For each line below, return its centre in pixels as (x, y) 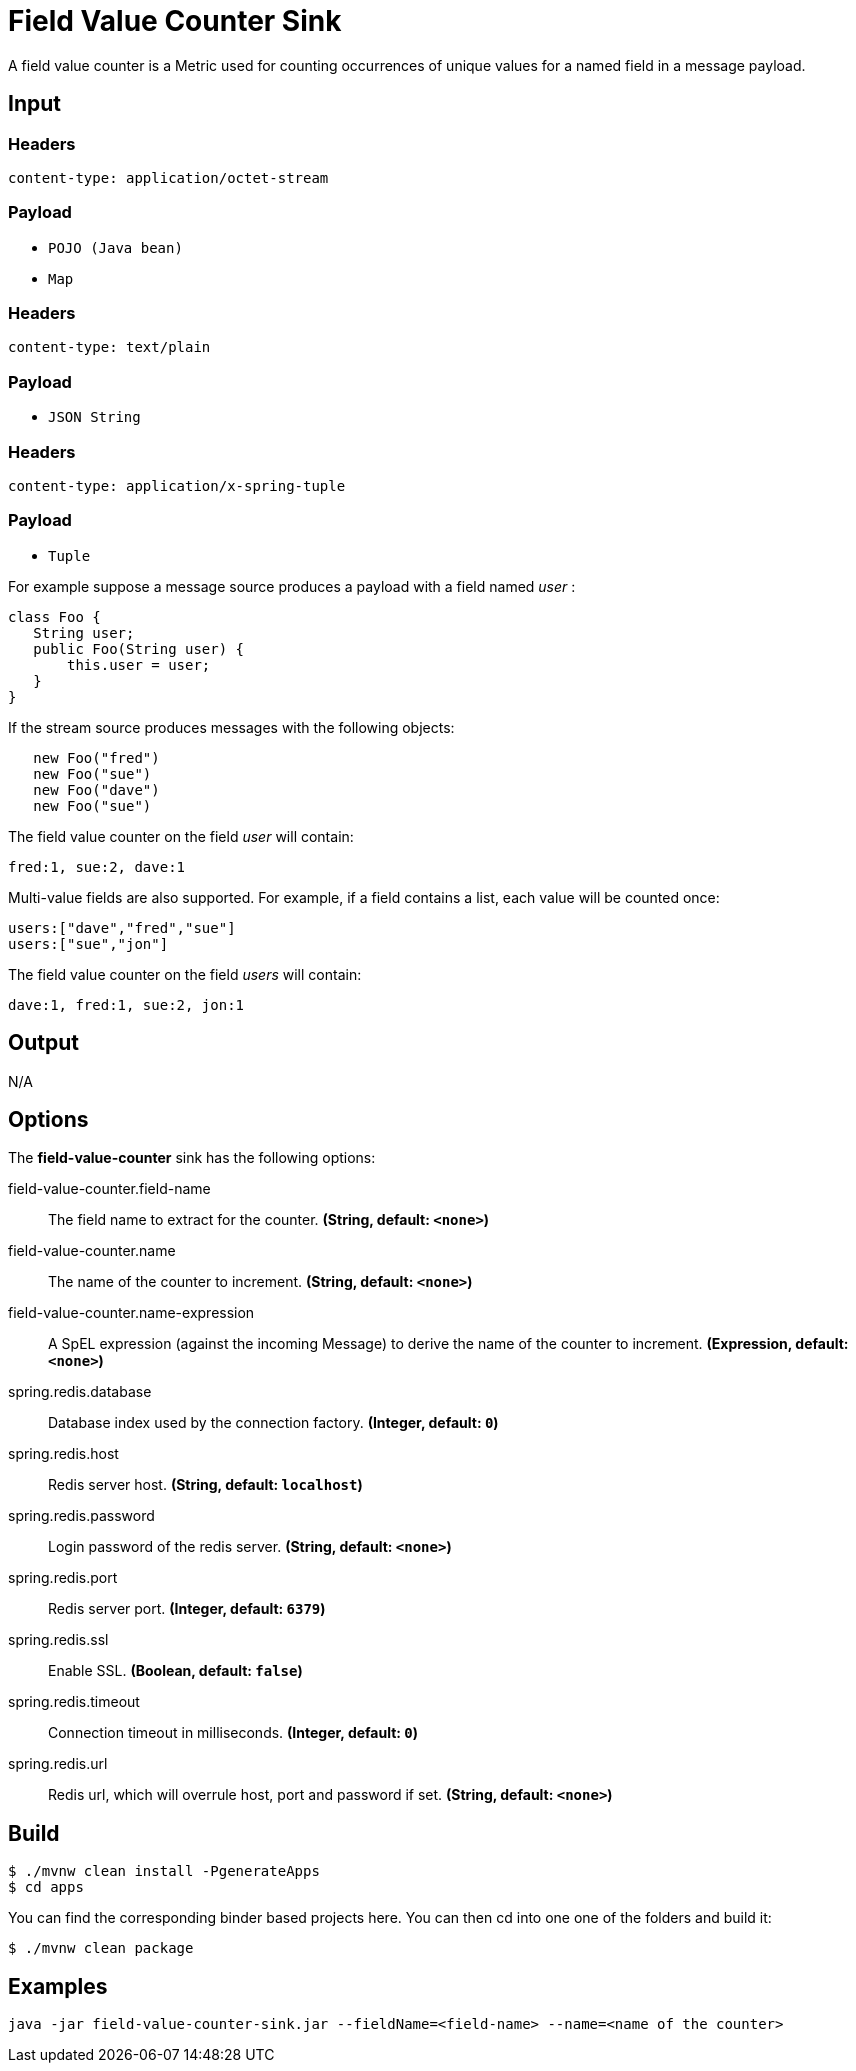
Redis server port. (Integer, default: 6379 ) (187, 1609)
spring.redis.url (58, 1764)
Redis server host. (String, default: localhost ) (205, 1485)
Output (43, 1043)
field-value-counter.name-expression (131, 1313)
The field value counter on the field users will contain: (185, 974)
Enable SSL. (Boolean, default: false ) (175, 1671)
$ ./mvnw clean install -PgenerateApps (164, 1871)
